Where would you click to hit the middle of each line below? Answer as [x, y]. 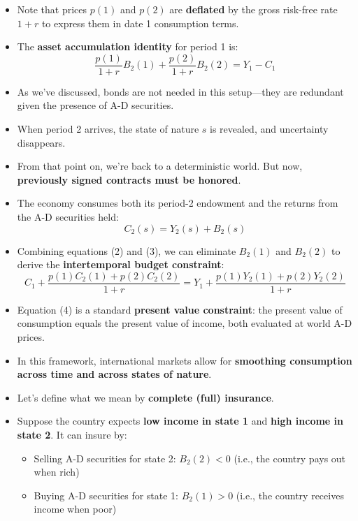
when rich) [57, 472]
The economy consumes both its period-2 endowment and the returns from [178, 203]
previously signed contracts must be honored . [129, 179]
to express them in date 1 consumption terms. [140, 23]
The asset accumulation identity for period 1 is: [128, 46]
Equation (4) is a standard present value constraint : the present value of [180, 309]
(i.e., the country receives [290, 495]
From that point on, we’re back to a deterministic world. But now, [160, 166]
